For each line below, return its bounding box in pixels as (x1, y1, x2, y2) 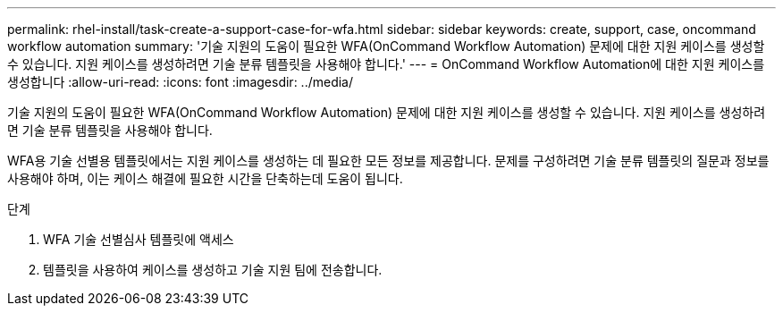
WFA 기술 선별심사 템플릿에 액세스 (43, 232, 234, 247)
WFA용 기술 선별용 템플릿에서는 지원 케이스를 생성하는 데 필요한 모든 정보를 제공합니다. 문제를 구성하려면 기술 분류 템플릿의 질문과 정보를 (7, 153, 770, 168)
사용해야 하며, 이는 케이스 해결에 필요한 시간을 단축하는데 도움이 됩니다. (7, 171, 403, 186)
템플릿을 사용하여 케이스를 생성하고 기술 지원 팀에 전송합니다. (43, 262, 383, 277)
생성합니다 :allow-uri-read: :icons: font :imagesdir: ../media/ (7, 74, 354, 89)
